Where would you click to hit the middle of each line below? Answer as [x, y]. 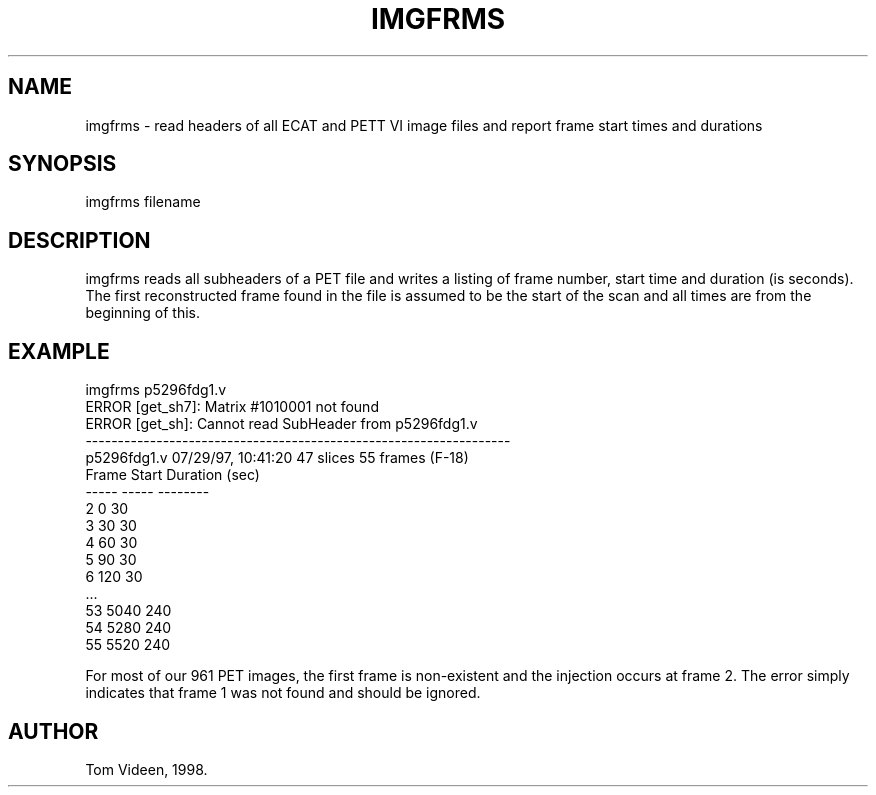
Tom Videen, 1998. [146, 769]
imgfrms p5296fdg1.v [156, 390]
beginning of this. [143, 313]
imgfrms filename [143, 202]
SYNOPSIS [62, 164]
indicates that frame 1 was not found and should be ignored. [283, 693]
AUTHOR [53, 731]
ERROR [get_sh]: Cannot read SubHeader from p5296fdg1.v [281, 424]
